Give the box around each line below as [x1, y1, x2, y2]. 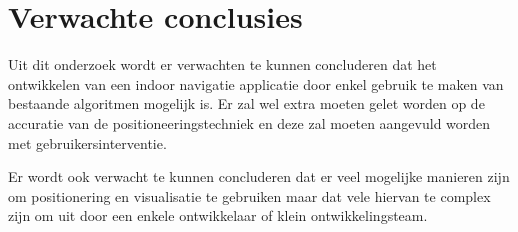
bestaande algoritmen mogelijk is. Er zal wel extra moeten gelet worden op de [8, 93, 485, 114]
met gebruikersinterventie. [8, 132, 167, 153]
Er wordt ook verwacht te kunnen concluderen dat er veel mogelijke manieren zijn [8, 166, 510, 187]
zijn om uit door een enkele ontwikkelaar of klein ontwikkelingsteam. [8, 205, 428, 226]
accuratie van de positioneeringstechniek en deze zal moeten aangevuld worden [8, 112, 491, 133]
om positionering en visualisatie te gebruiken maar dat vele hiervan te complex [8, 185, 491, 206]
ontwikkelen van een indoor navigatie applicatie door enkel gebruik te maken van [8, 73, 504, 94]
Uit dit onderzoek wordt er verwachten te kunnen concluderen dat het [8, 54, 437, 75]
